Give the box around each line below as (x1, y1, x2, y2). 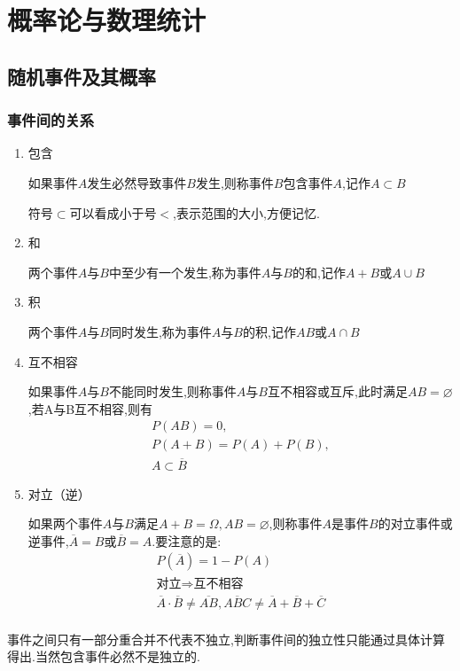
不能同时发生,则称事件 (108, 382, 237, 401)
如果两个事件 (27, 514, 103, 533)
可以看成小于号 (69, 203, 157, 222)
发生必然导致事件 (87, 173, 187, 191)
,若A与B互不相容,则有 (27, 399, 152, 417)
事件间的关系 (7, 109, 95, 131)
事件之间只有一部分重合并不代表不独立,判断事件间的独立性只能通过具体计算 (7, 629, 445, 648)
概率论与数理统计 (7, 2, 207, 38)
